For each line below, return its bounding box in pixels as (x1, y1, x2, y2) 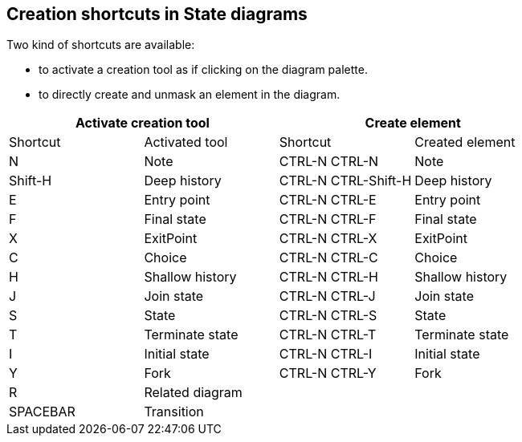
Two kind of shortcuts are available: (6, 38, 195, 52)
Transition (144, 403, 204, 420)
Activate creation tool (75, 115, 210, 132)
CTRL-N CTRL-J (279, 288, 376, 305)
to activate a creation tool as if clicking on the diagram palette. (39, 63, 368, 77)
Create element (365, 115, 461, 132)
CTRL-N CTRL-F (279, 211, 377, 228)
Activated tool (144, 134, 228, 151)
